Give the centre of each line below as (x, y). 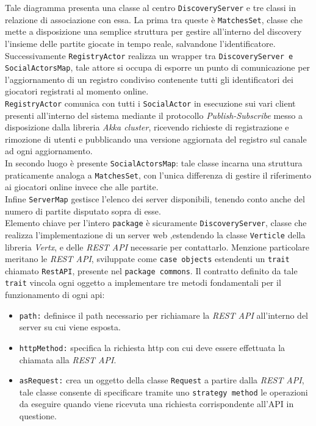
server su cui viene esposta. (70, 327)
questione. (38, 416)
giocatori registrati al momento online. (77, 91)
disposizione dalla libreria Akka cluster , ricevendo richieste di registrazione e (147, 127)
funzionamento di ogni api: (55, 295)
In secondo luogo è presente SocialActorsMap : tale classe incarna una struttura (154, 163)
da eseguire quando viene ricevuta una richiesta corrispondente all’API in (156, 404)
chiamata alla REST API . (68, 359)
